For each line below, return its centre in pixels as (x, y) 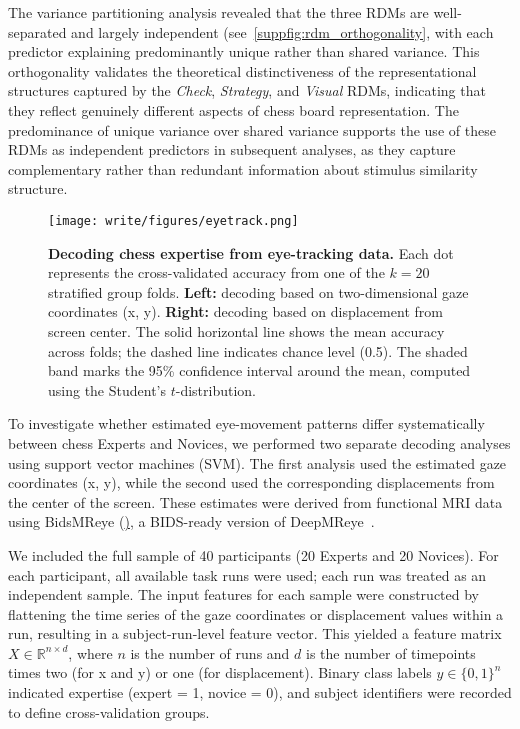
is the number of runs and (210, 652)
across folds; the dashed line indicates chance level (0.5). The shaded (258, 350)
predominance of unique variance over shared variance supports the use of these (252, 129)
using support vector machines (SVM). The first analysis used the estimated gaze (257, 462)
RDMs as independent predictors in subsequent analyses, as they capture (232, 149)
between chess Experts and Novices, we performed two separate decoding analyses (259, 442)
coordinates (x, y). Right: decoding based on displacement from (245, 311)
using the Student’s (107, 389)
